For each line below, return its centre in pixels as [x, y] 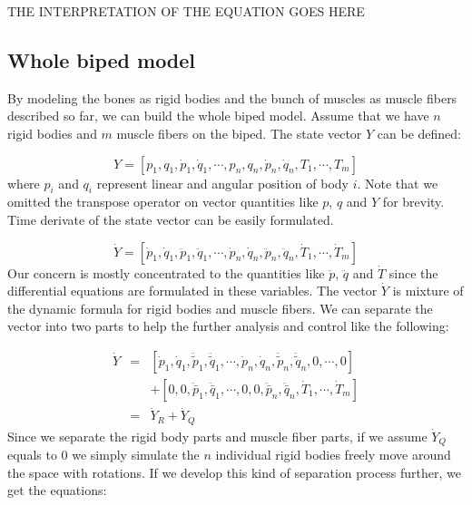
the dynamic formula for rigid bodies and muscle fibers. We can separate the [220, 308]
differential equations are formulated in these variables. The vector [192, 291]
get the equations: [57, 490]
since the [413, 272]
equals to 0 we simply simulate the [103, 455]
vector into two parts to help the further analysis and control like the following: [228, 326]
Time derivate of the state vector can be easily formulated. [171, 219]
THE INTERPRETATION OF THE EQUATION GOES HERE [186, 11]
